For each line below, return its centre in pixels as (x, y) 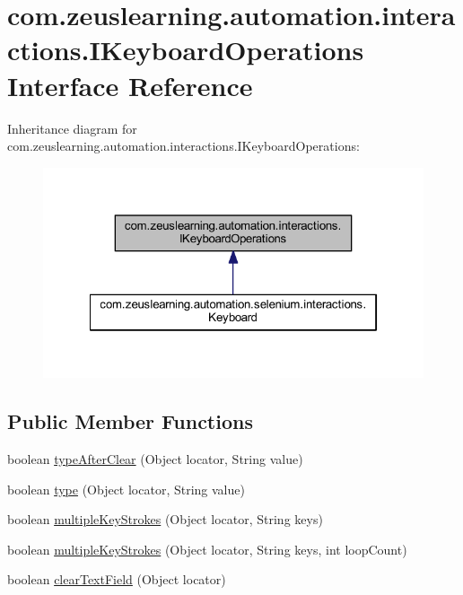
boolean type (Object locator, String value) (126, 489)
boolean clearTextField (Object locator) (117, 579)
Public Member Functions (130, 421)
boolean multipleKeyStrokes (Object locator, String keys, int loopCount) (207, 549)
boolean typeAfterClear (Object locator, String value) (155, 458)
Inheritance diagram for (72, 128)
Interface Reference (130, 85)
